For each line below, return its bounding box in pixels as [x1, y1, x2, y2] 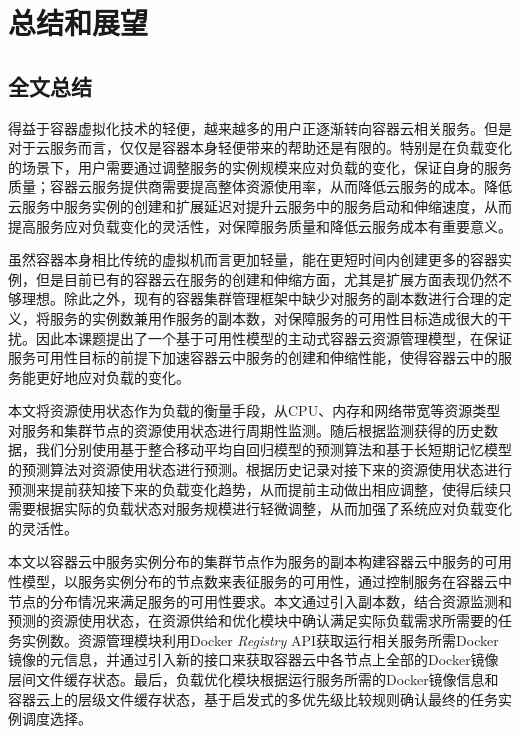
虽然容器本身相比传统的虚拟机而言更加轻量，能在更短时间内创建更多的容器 [8, 249, 498, 270]
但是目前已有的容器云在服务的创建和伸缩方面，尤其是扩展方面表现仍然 [35, 268, 498, 289]
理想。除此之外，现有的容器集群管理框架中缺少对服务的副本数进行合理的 [21, 288, 498, 309]
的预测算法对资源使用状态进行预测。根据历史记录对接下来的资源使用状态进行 [8, 459, 512, 480]
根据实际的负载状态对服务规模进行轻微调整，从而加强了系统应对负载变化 [35, 498, 512, 519]
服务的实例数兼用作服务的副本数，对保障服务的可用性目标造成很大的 [49, 307, 498, 328]
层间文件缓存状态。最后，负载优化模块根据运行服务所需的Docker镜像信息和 [8, 669, 499, 690]
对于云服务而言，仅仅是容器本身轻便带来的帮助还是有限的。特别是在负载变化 [8, 137, 512, 158]
